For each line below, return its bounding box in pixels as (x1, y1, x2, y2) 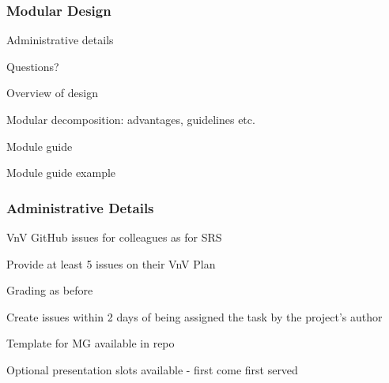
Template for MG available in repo (6, 335, 175, 351)
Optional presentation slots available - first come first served (6, 361, 298, 377)
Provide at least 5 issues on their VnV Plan (6, 255, 216, 272)
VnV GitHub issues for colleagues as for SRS (6, 229, 222, 245)
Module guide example (6, 164, 116, 181)
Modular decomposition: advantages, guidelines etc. (6, 111, 255, 127)
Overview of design (6, 84, 99, 101)
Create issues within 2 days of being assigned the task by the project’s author (6, 308, 383, 325)
